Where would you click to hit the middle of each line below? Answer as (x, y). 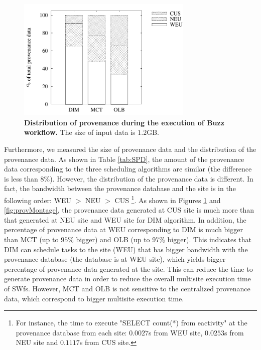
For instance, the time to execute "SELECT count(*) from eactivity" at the (132, 323)
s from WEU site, (176, 332)
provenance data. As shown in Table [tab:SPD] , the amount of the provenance (124, 159)
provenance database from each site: (71, 332)
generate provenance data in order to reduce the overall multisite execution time (127, 279)
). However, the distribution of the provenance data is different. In (152, 178)
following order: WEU (38, 200)
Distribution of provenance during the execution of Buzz (124, 122)
